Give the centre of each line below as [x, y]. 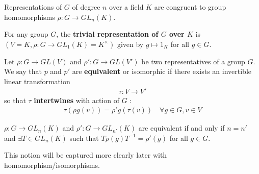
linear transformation [37, 81]
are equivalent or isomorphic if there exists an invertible [162, 71]
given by [130, 44]
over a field [126, 7]
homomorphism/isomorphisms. [52, 165]
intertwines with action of [76, 100]
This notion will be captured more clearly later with [86, 155]
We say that [23, 71]
